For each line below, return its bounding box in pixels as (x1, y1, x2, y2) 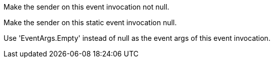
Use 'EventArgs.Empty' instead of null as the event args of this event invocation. (4, 34, 270, 42)
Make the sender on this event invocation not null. (4, 3, 169, 11)
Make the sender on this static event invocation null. (4, 18, 177, 27)
